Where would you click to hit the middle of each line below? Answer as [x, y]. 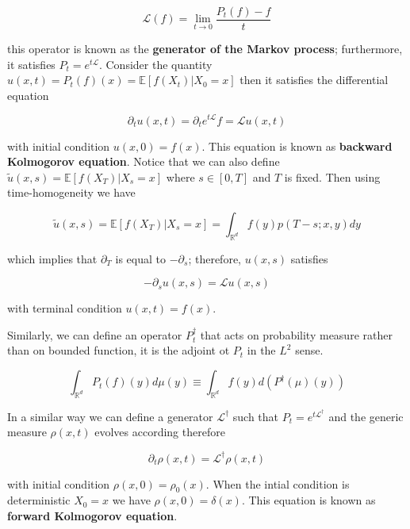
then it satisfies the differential [314, 80]
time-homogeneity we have [71, 192]
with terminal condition [65, 308]
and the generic [366, 416]
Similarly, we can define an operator [95, 334]
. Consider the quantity [155, 64]
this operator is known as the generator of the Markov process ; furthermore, [205, 49]
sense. [309, 350]
